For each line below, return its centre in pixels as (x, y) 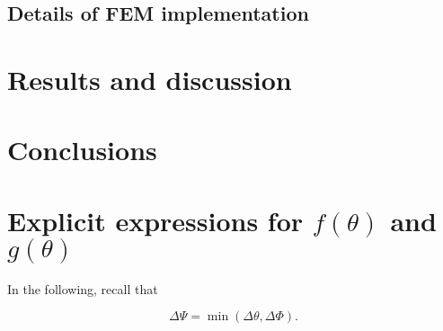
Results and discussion (150, 79)
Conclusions (82, 150)
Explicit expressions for (155, 220)
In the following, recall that (83, 288)
